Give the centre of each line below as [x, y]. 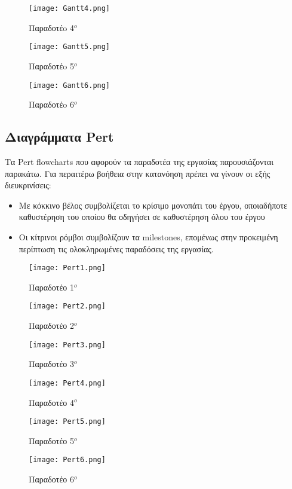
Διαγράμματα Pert [59, 137]
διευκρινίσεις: [28, 185]
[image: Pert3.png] [67, 345]
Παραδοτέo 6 [51, 104]
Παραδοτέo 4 [51, 27]
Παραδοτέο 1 [51, 287]
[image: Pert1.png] [67, 268]
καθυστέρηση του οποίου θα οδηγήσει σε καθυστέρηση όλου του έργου [142, 217]
